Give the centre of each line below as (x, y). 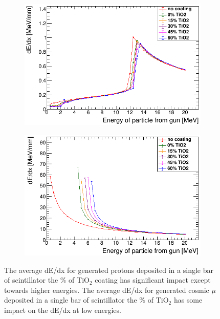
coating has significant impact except (153, 280)
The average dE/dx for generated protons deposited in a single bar (109, 270)
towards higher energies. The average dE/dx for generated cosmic (107, 290)
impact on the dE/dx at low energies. (63, 310)
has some (188, 300)
